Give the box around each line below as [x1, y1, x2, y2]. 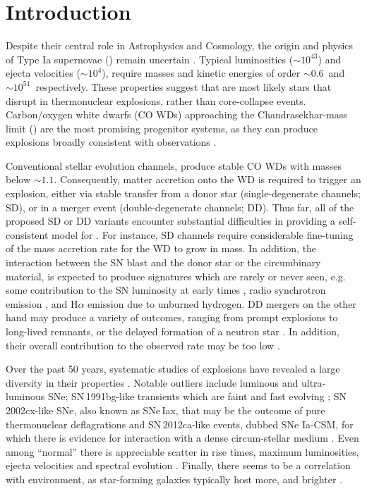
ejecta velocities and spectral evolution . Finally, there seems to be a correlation [6, 458, 351, 473]
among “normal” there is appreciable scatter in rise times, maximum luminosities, [6, 444, 359, 459]
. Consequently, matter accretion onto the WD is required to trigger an [54, 172, 361, 187]
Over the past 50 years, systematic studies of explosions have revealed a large [6, 361, 340, 376]
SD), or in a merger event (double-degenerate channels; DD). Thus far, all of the [6, 199, 354, 214]
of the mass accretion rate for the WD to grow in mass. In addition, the [6, 241, 317, 256]
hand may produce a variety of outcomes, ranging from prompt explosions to [6, 310, 338, 325]
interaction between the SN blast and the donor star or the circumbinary [6, 255, 321, 270]
